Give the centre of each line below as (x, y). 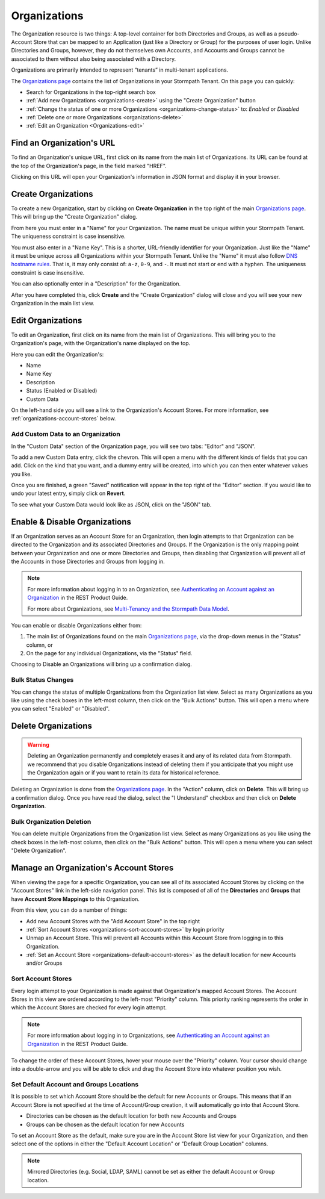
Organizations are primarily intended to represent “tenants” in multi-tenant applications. (120, 70)
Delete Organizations (52, 726)
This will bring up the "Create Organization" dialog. (74, 217)
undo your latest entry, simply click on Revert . (68, 493)
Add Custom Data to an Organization (66, 434)
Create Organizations (52, 194)
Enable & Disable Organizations (71, 522)
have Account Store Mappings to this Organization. (75, 899)
